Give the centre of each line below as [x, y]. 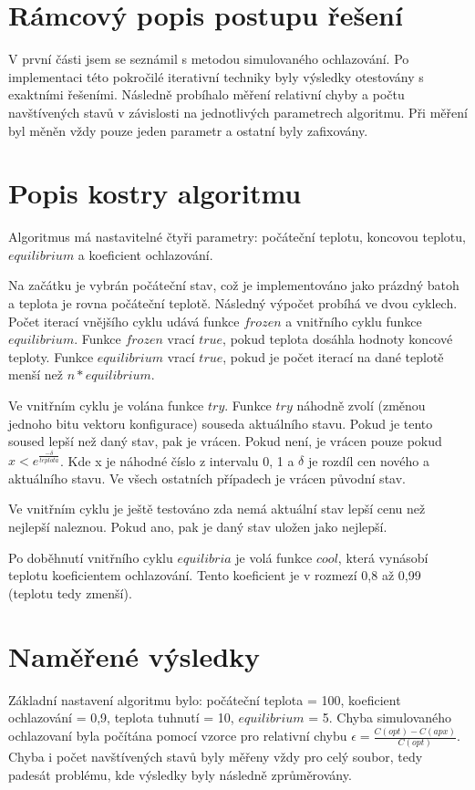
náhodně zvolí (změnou [361, 405]
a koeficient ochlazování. [145, 254]
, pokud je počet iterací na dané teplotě [333, 356]
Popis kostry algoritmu [155, 193]
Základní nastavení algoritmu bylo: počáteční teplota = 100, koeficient [205, 699]
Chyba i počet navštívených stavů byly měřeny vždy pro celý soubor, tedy [216, 757]
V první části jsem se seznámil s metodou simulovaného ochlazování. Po [209, 59]
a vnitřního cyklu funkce [354, 321]
